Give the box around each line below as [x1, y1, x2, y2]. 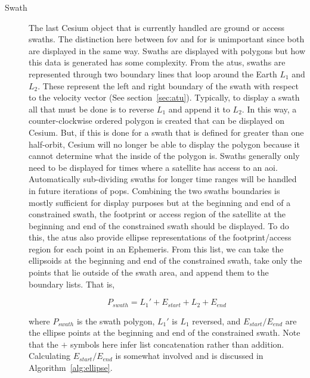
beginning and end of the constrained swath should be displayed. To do [29, 219, 289, 232]
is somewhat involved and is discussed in [115, 349, 263, 362]
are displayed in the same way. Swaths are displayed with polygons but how [29, 44, 306, 57]
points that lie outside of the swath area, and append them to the [29, 266, 269, 279]
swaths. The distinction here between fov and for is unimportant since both [29, 33, 305, 45]
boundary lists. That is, [29, 277, 115, 290]
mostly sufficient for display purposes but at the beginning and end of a [29, 196, 291, 208]
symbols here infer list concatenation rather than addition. [70, 338, 284, 350]
